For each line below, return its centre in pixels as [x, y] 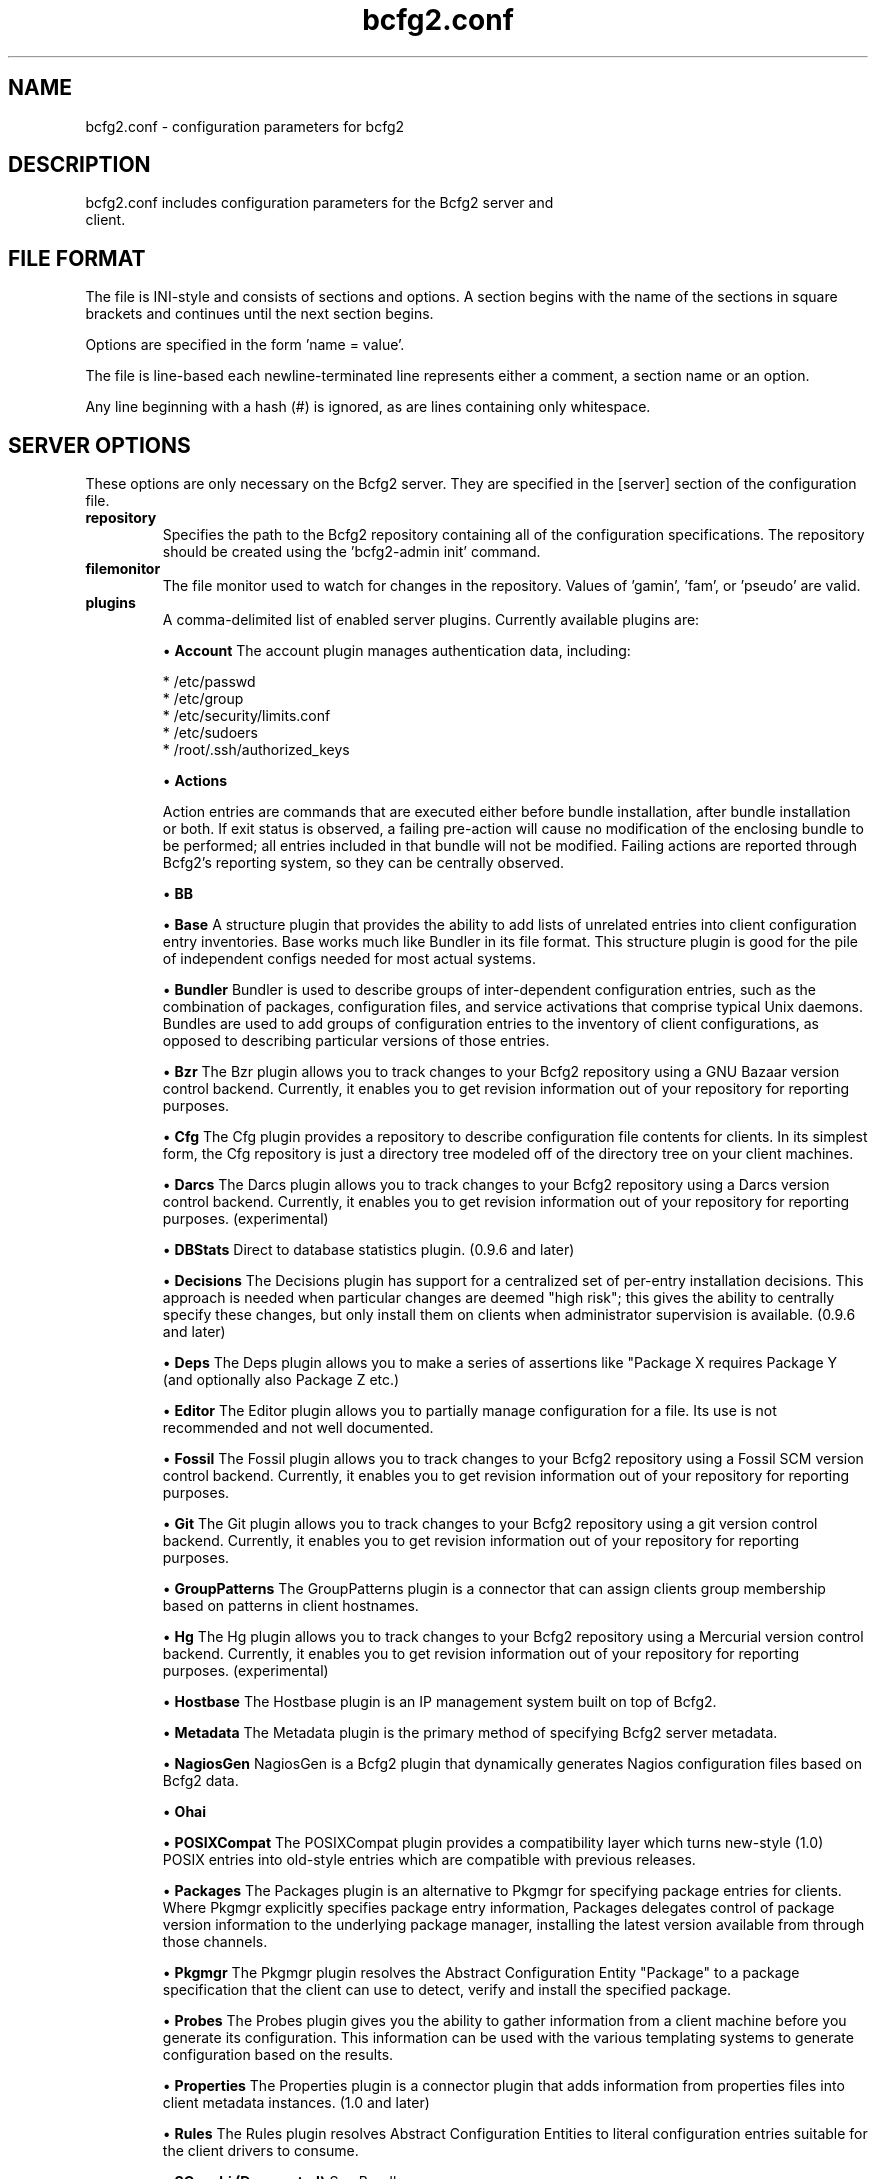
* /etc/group [203, 699]
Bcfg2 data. [200, 1781]
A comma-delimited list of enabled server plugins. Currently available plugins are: [431, 620]
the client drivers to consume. [260, 2151]
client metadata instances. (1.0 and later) [296, 2103]
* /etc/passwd [209, 682]
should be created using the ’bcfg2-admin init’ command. [351, 552]
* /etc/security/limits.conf [246, 716]
